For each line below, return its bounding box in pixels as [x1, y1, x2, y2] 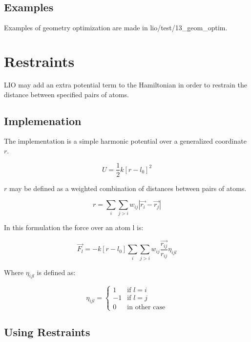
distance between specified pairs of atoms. [4, 89, 129, 99]
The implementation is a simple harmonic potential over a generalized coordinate [4, 136, 247, 146]
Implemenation [4, 113, 82, 128]
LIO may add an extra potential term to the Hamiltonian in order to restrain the [4, 79, 247, 89]
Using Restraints [4, 324, 90, 340]
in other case [127, 303, 166, 311]
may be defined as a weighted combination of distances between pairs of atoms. [9, 183, 247, 193]
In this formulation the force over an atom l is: [4, 222, 144, 233]
